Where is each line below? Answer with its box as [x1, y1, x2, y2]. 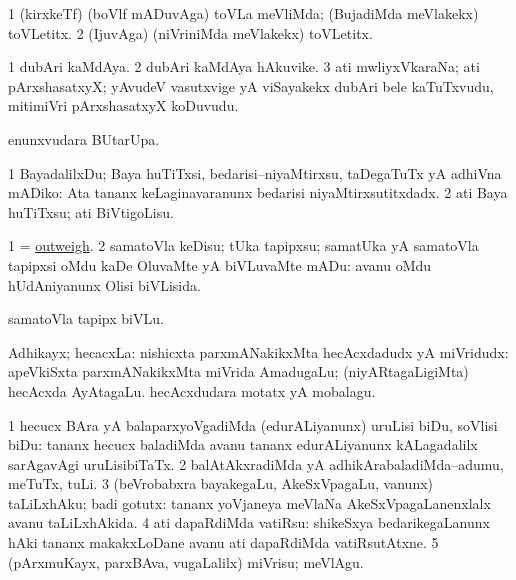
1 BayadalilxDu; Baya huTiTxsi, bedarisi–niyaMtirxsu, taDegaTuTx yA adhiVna [8, 162, 502, 183]
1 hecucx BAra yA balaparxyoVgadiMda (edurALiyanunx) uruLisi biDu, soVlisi [8, 414, 498, 435]
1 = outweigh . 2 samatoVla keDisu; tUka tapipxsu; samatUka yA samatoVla [8, 235, 479, 256]
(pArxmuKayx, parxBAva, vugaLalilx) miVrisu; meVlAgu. [8, 551, 364, 572]
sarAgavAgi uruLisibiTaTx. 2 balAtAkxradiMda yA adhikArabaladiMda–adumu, [8, 453, 504, 474]
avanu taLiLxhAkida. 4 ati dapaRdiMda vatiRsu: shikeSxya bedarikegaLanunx [8, 512, 490, 533]
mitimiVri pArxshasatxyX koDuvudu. [8, 95, 239, 116]
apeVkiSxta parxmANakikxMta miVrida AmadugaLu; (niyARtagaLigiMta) [8, 361, 469, 382]
